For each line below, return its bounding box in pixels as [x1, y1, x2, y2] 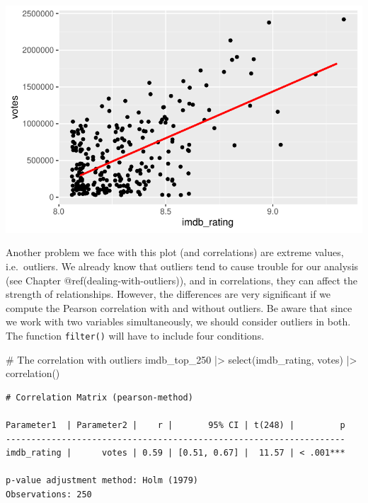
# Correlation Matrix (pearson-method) [6, 392, 193, 403]
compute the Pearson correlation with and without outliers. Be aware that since [6, 300, 352, 315]
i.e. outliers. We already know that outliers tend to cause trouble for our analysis [6, 258, 359, 273]
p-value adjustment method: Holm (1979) [6, 475, 199, 486]
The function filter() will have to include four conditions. [6, 328, 265, 342]
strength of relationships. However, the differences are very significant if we [6, 287, 331, 301]
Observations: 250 [6, 489, 92, 499]
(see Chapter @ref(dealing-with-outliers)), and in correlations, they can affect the [6, 272, 358, 287]
